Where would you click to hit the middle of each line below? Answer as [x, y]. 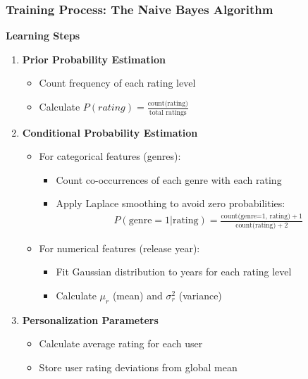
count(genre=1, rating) [256, 217]
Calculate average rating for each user [121, 343]
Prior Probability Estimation [94, 59]
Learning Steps [43, 36]
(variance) [200, 295]
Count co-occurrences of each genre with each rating [169, 179]
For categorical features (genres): [110, 156]
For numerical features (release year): [119, 248]
